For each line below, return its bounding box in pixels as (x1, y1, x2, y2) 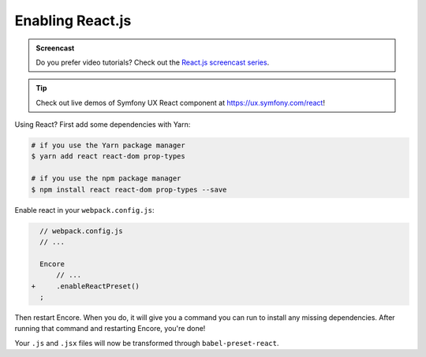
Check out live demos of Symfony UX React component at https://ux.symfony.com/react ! (35, 98, 325, 107)
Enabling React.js (14, 12, 132, 29)
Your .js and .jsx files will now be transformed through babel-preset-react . (14, 338, 279, 348)
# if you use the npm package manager (31, 174, 181, 183)
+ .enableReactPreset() (31, 281, 140, 291)
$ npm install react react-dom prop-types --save (31, 185, 227, 194)
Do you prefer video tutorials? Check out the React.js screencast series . (35, 58, 270, 67)
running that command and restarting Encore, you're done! (14, 324, 206, 333)
